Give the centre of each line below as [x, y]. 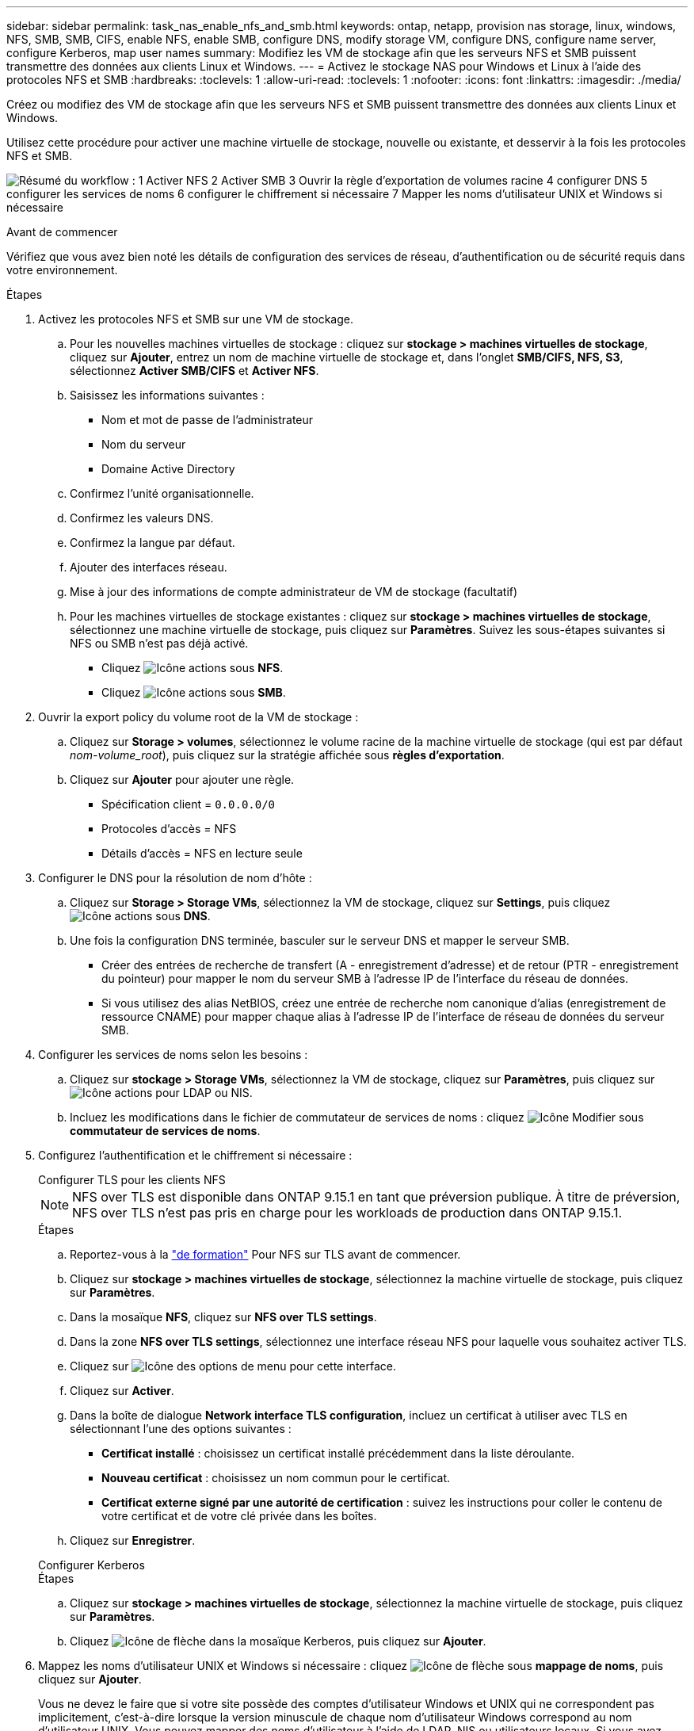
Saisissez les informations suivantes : [167, 395]
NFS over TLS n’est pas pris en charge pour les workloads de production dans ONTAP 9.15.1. [347, 1213]
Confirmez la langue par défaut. [153, 543]
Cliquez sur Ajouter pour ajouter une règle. [182, 780]
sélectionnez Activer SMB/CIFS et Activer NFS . [194, 371]
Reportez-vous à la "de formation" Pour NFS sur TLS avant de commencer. [265, 1254]
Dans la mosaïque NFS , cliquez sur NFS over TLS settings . [223, 1317]
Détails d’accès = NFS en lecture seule [202, 853]
